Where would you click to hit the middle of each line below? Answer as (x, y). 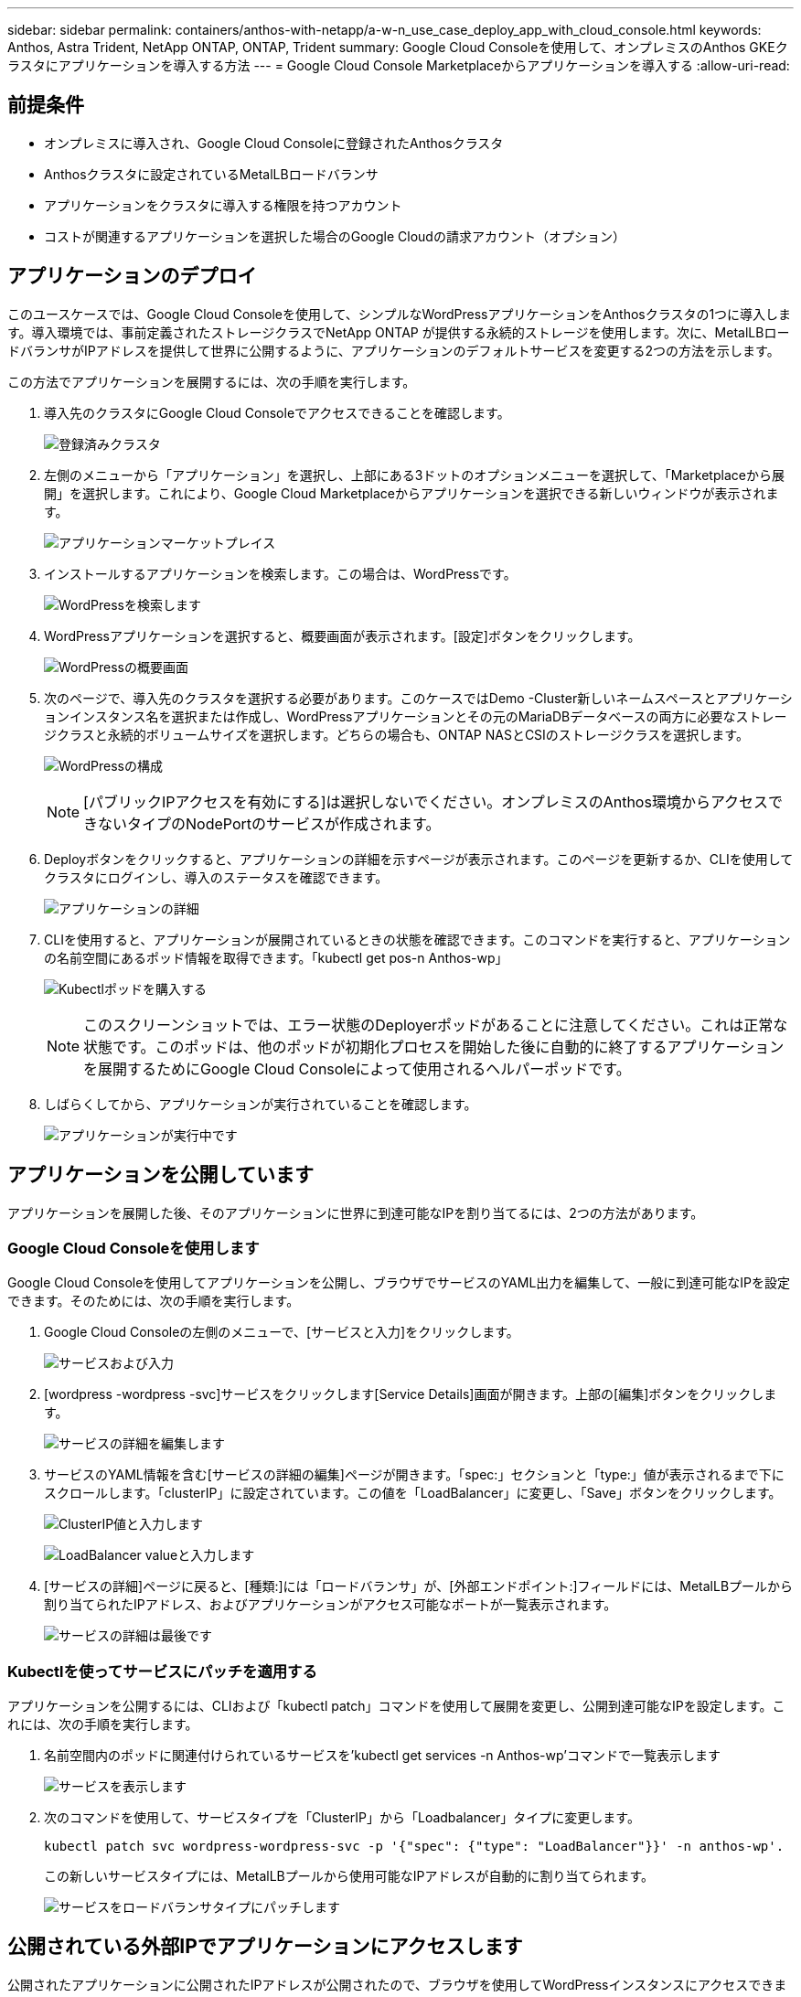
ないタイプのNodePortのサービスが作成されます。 (269, 823)
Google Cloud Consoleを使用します (133, 1248)
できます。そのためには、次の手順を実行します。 (154, 1301)
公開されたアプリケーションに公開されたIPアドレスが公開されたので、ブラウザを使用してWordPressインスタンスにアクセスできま (397, 1984)
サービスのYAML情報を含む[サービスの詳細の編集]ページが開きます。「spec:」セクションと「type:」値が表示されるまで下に (414, 1475)
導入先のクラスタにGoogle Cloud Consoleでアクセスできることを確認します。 (277, 412)
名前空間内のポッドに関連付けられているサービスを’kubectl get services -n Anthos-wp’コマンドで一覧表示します (382, 1756)
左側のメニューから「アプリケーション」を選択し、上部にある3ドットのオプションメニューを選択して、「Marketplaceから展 (414, 475)
